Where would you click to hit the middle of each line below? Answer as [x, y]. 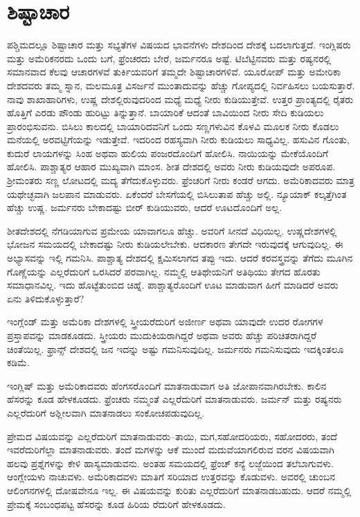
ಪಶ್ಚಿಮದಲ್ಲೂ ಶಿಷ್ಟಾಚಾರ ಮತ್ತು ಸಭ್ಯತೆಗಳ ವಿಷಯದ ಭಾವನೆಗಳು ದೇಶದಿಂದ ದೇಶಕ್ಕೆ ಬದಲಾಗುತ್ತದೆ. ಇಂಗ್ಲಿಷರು [179, 45]
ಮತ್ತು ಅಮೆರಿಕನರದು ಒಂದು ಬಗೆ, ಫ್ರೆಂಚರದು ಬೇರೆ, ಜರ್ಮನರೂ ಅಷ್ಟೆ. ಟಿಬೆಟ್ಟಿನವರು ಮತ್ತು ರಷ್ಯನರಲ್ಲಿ [169, 58]
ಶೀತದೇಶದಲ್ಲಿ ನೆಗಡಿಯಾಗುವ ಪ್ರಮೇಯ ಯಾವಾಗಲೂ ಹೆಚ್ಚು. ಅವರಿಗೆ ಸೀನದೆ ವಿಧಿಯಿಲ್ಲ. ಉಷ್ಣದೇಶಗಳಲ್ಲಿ [172, 230]
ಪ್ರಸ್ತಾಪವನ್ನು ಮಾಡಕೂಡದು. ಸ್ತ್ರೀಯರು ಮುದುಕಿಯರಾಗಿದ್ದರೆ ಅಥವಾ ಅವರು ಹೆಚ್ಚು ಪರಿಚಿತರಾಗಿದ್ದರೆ [162, 335]
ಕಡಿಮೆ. [18, 362]
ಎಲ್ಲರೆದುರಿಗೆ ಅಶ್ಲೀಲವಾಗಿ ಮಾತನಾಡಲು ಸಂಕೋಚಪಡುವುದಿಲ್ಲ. [106, 412]
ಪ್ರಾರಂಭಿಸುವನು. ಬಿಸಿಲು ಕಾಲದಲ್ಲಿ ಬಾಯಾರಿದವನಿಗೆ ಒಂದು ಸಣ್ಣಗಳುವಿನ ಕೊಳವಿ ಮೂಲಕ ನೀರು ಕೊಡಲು [173, 126]
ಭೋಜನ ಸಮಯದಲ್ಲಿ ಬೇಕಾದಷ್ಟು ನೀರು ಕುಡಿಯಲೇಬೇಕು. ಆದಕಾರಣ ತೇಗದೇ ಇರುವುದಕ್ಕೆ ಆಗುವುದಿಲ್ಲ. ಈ [175, 244]
